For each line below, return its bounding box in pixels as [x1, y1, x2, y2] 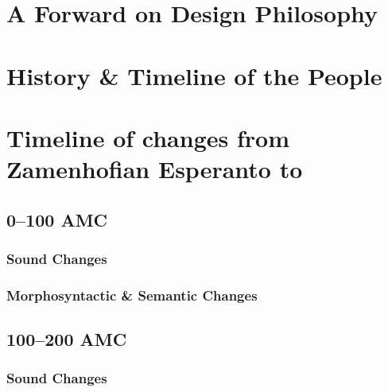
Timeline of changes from [6, 121, 289, 153]
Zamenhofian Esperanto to [6, 153, 303, 185]
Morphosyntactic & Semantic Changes [6, 285, 258, 305]
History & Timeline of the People [6, 59, 382, 91]
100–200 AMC [6, 327, 127, 351]
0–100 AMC [6, 207, 108, 231]
